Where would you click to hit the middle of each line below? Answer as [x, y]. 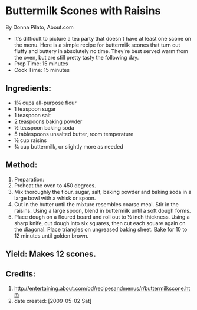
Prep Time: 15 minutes [41, 64]
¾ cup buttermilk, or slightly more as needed [68, 146]
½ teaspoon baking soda [44, 127]
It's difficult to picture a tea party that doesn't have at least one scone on [103, 38]
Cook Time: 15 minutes [42, 70]
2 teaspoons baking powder [48, 121]
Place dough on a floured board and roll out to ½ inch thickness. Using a [102, 217]
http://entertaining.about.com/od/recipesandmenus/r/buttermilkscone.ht [102, 288]
